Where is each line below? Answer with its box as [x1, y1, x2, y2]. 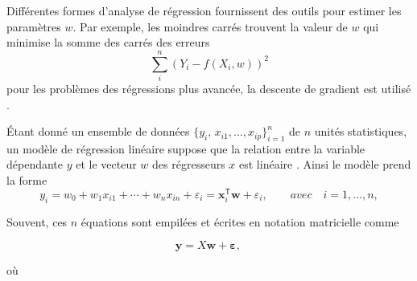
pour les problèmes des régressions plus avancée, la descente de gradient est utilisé [6, 79, 411, 96]
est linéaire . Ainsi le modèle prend [239, 156, 411, 173]
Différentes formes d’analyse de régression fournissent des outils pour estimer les [6, 2, 402, 18]
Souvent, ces [6, 213, 68, 230]
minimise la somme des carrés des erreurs [6, 34, 210, 51]
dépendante [6, 156, 64, 173]
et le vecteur [76, 156, 137, 173]
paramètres [6, 18, 61, 35]
